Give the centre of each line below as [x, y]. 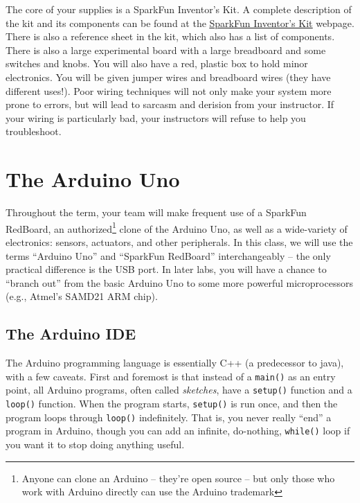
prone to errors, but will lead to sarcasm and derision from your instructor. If [170, 104]
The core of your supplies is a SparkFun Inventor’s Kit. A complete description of [179, 9]
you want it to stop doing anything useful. [95, 444]
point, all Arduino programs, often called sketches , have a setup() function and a [179, 390]
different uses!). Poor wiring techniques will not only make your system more [169, 90]
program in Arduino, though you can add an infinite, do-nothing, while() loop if [178, 431]
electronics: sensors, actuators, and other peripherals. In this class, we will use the [179, 241]
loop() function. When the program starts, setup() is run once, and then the [172, 403]
